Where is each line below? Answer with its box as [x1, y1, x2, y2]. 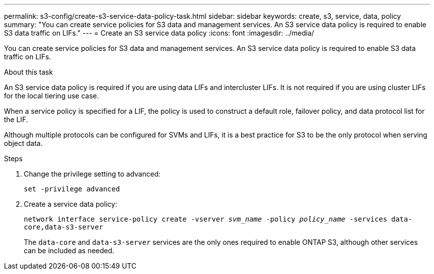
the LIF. [4, 115, 28, 124]
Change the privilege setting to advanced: [24, 170, 161, 178]
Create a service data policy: [24, 200, 117, 208]
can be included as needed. [24, 246, 114, 255]
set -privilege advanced [24, 185, 120, 193]
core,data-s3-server [24, 223, 104, 231]
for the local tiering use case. [4, 91, 99, 100]
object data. [4, 139, 43, 147]
